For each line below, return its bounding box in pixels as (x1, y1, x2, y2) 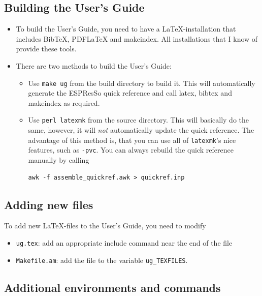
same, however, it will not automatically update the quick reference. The (28, 125, 254, 135)
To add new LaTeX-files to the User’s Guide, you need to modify (4, 220, 206, 231)
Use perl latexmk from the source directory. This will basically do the (28, 114, 249, 125)
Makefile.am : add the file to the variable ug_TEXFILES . (16, 254, 188, 265)
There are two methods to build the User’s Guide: (16, 60, 172, 71)
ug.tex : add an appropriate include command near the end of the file (16, 237, 233, 248)
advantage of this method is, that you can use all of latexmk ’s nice (28, 134, 236, 145)
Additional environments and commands (4, 279, 221, 295)
